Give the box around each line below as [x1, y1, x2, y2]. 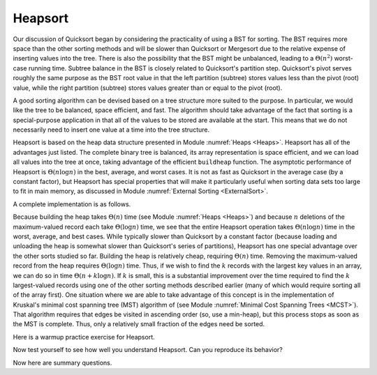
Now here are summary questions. [13, 358, 112, 367]
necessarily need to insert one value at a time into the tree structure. [13, 125, 209, 134]
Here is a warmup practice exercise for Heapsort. [13, 332, 155, 341]
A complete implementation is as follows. [13, 199, 131, 208]
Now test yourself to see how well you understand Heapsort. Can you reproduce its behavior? [13, 346, 283, 354]
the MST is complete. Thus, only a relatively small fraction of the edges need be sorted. [13, 320, 265, 328]
